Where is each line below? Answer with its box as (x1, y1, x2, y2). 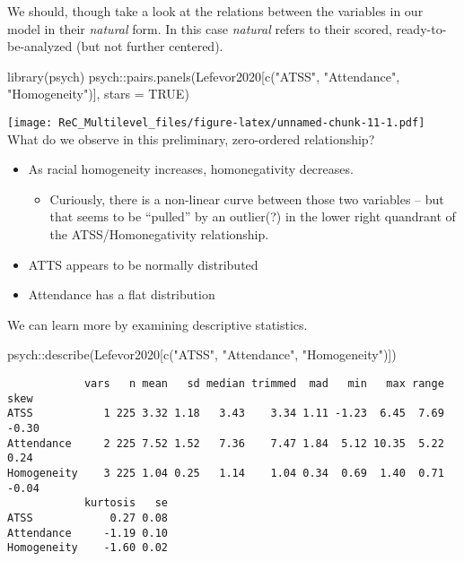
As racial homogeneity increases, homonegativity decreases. (28, 160, 354, 178)
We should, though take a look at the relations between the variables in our (7, 2, 424, 20)
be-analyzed (7, 37, 73, 56)
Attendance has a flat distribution (28, 285, 215, 304)
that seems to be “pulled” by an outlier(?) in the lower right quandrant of (49, 207, 456, 226)
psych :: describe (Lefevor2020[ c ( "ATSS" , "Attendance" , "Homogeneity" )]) (7, 345, 397, 364)
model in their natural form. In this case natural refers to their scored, (7, 19, 392, 38)
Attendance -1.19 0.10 (7, 526, 168, 539)
